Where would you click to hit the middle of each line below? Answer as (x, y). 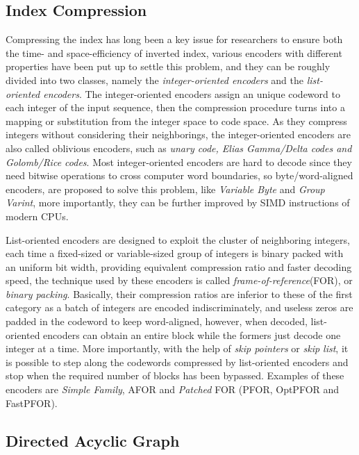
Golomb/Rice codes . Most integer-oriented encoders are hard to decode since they (179, 162)
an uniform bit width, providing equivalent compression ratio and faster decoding (179, 266)
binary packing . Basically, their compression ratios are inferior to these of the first (179, 293)
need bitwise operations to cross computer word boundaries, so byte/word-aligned (179, 175)
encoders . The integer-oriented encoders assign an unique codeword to (192, 93)
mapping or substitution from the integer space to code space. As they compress (176, 121)
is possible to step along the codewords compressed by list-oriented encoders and (177, 362)
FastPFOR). (32, 403)
